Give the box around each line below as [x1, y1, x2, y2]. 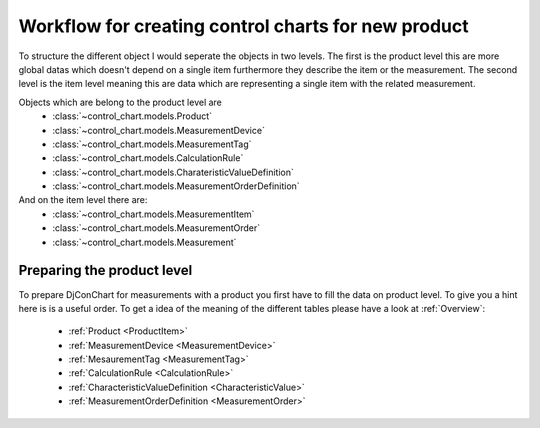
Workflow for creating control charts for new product [18, 15, 469, 37]
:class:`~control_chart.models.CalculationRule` [52, 152, 244, 164]
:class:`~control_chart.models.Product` [52, 110, 213, 122]
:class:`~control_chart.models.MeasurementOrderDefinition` [52, 180, 300, 192]
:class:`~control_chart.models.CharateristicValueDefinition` [52, 166, 295, 178]
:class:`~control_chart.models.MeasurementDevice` [52, 124, 265, 136]
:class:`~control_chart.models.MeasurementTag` [52, 138, 252, 150]
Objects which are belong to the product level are [18, 96, 222, 108]
